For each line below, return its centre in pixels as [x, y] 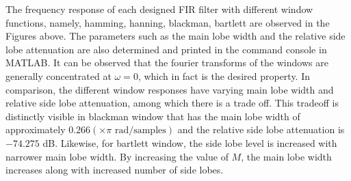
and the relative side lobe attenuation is [261, 129]
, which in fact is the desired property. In [224, 75]
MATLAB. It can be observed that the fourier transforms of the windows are [167, 62]
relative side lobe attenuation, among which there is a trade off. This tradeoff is [172, 103]
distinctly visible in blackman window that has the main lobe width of [153, 116]
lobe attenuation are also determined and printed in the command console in [166, 49]
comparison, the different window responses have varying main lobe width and [170, 89]
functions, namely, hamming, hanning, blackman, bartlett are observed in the [168, 22]
